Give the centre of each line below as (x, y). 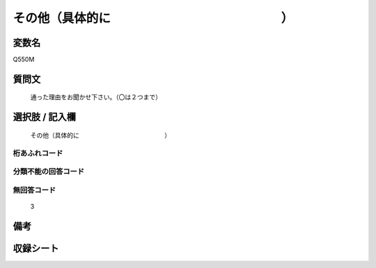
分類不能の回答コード (49, 171)
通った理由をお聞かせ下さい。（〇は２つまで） (96, 97)
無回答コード (34, 190)
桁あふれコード (38, 153)
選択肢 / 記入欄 (45, 117)
